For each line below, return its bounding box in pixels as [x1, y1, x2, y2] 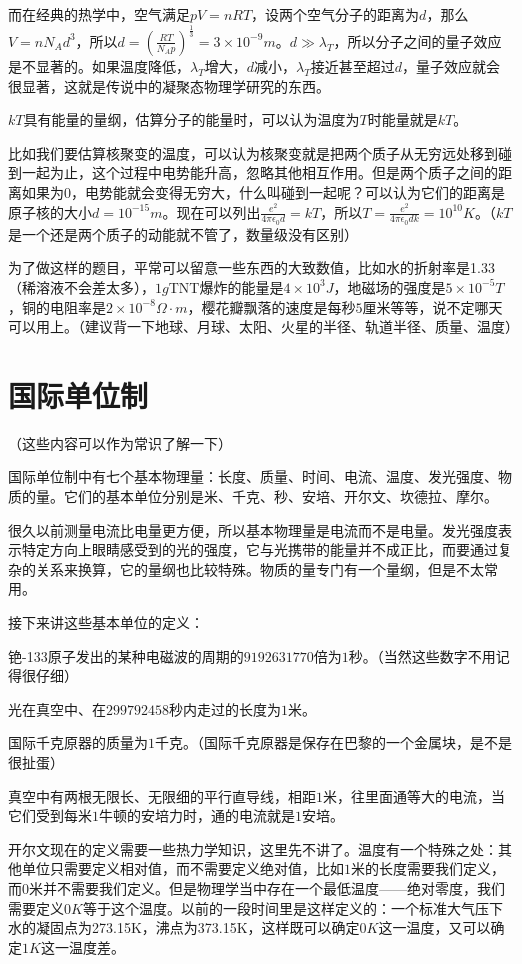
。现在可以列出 [162, 201, 261, 222]
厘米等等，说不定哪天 [362, 296, 503, 317]
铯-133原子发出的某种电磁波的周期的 [8, 645, 244, 666]
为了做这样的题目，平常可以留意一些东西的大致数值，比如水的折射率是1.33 [8, 257, 495, 278]
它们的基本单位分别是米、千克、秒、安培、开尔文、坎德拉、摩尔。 [63, 486, 498, 507]
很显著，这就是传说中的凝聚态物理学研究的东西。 [8, 75, 330, 96]
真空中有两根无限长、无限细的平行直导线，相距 [8, 785, 316, 806]
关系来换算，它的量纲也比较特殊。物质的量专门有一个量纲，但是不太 [35, 558, 484, 579]
